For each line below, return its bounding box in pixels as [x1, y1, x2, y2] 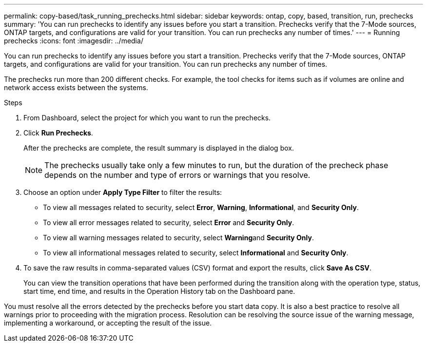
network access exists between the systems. [4, 83, 148, 92]
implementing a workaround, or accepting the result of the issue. [4, 319, 212, 327]
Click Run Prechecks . [23, 129, 93, 137]
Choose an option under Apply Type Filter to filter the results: [23, 188, 222, 196]
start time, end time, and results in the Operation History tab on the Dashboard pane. [23, 287, 295, 295]
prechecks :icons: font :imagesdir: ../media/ [4, 37, 143, 45]
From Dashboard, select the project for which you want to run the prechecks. [23, 114, 271, 122]
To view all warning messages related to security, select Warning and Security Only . [43, 233, 314, 242]
